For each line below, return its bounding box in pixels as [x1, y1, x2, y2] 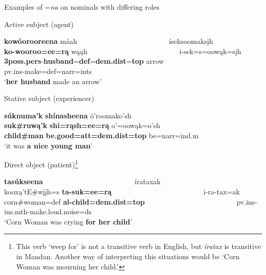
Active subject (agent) [4, 18, 74, 29]
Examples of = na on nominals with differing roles [4, 2, 160, 12]
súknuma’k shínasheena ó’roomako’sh [4, 110, 131, 120]
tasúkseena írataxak [4, 176, 161, 187]
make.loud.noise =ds [30, 206, 92, 217]
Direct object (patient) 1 [4, 158, 78, 169]
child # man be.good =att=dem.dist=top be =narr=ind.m [4, 130, 199, 140]
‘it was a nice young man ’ [4, 140, 93, 151]
